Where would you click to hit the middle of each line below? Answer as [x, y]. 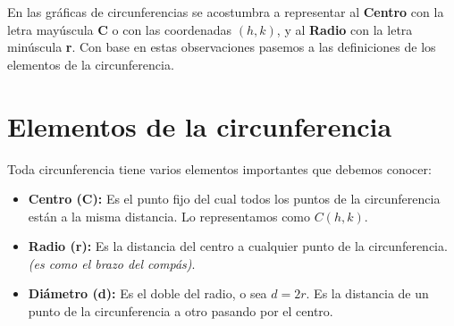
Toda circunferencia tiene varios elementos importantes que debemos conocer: [219, 168]
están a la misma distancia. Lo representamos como [169, 216]
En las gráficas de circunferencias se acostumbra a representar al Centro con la [226, 12]
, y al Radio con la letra [345, 29]
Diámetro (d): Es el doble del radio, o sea [147, 293]
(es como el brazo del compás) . [112, 263]
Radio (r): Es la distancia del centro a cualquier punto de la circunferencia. [238, 246]
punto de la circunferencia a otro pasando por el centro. [181, 311]
